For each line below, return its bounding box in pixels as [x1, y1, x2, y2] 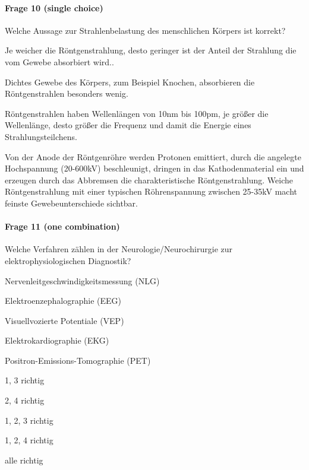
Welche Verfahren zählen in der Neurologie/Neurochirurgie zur [5, 243, 233, 255]
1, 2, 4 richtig [5, 434, 53, 446]
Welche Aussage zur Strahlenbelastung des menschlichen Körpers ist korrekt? [5, 24, 286, 36]
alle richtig [5, 453, 43, 466]
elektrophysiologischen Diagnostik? [5, 254, 131, 266]
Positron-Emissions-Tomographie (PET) [5, 354, 151, 366]
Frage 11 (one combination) [5, 220, 120, 233]
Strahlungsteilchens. [5, 130, 77, 142]
